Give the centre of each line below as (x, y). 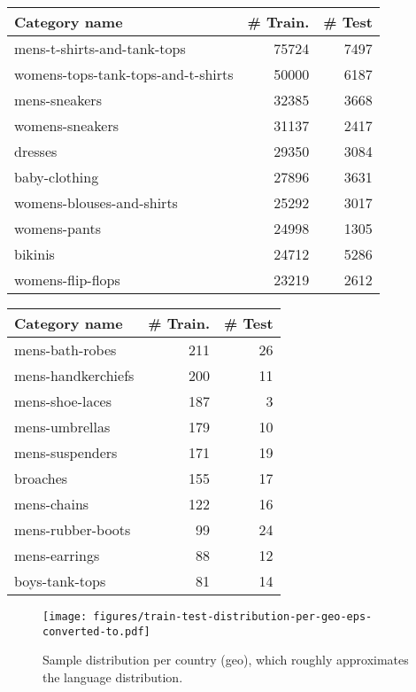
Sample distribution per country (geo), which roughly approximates (226, 660)
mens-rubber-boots (73, 529)
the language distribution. (113, 676)
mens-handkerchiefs (74, 375)
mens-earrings (57, 555)
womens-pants (58, 228)
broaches (41, 478)
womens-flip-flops (67, 280)
